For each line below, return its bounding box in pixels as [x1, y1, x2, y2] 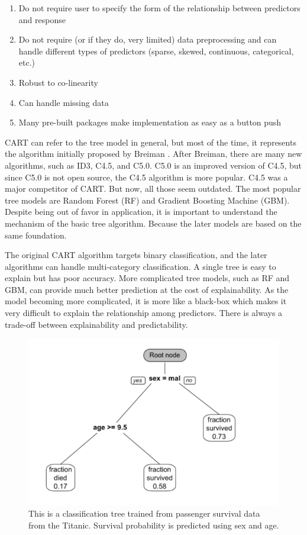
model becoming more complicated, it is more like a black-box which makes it [5, 295, 287, 307]
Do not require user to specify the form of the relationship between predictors [18, 2, 300, 14]
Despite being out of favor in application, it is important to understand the [5, 205, 277, 218]
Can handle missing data [18, 96, 109, 108]
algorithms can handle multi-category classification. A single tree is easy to [5, 260, 276, 272]
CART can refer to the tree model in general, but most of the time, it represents [5, 136, 296, 148]
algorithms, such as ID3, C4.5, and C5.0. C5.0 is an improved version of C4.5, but [5, 159, 302, 171]
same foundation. [5, 228, 67, 241]
